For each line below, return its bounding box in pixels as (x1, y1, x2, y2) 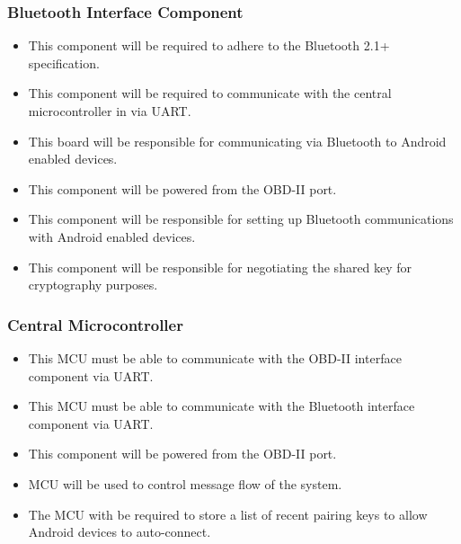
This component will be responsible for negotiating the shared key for (28, 257, 412, 276)
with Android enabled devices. (28, 227, 196, 245)
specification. (28, 53, 100, 72)
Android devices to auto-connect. (28, 522, 211, 541)
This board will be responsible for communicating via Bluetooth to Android (28, 131, 447, 150)
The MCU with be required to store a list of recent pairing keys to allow (28, 504, 428, 523)
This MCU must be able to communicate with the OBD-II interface (28, 348, 402, 367)
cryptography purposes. (28, 275, 158, 294)
